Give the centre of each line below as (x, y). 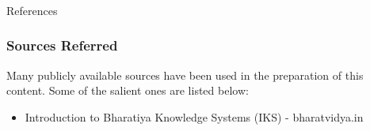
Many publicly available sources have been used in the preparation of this (185, 75)
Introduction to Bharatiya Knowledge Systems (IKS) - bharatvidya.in (194, 116)
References (32, 10)
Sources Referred (62, 45)
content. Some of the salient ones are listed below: (128, 90)
